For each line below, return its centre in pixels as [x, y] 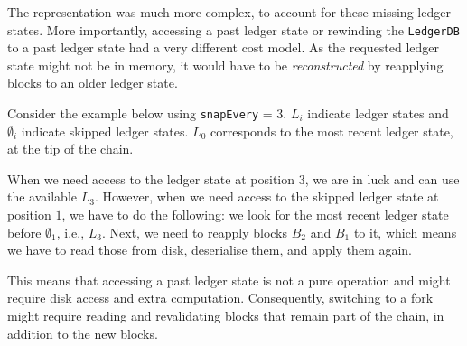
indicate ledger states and [378, 113]
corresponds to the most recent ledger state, [332, 131]
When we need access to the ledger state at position [151, 178]
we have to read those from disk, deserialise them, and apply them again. [210, 250]
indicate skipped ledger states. [105, 131]
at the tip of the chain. [70, 149]
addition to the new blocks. [83, 333]
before [24, 232]
